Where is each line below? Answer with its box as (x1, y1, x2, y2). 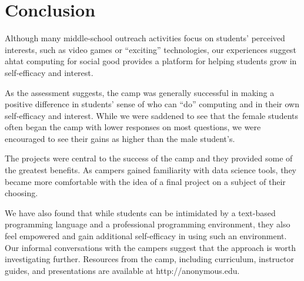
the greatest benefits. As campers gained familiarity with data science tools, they (5, 164, 296, 176)
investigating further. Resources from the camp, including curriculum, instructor (5, 253, 295, 265)
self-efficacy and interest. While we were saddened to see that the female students (5, 109, 298, 121)
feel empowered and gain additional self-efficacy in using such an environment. (5, 230, 287, 242)
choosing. (5, 187, 38, 199)
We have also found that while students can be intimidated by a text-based (5, 206, 276, 219)
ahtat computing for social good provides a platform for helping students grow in (5, 55, 297, 67)
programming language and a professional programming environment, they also (5, 218, 290, 230)
